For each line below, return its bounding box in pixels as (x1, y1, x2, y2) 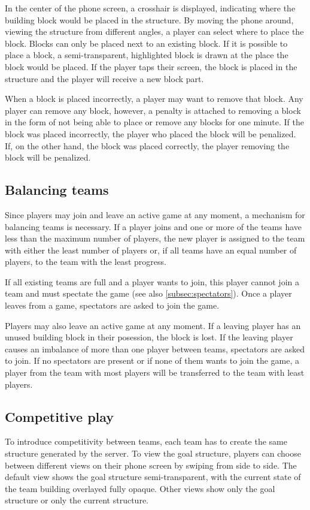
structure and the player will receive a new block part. (5, 72, 204, 85)
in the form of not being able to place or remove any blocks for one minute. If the (5, 116, 304, 128)
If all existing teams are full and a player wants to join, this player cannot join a (5, 275, 299, 288)
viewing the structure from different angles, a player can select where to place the (5, 25, 304, 38)
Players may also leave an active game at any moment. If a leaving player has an (5, 319, 301, 331)
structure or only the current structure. (5, 494, 149, 506)
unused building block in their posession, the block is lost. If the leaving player (5, 331, 293, 343)
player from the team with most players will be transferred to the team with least (5, 366, 305, 379)
